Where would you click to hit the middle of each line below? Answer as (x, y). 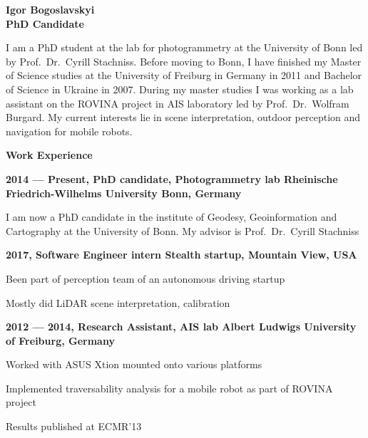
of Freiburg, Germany (60, 340)
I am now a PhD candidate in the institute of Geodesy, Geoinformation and (172, 217)
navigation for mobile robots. (69, 131)
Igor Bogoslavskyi (50, 9)
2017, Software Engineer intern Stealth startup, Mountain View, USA (182, 255)
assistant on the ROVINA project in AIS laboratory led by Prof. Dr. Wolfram (178, 103)
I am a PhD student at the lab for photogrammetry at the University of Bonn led (184, 47)
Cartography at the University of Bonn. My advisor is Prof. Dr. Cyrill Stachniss (183, 230)
